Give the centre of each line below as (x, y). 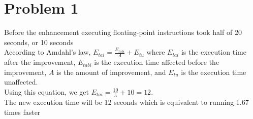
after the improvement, (40, 62)
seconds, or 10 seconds (39, 42)
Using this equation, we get (46, 91)
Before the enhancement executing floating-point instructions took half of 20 (123, 32)
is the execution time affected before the (157, 62)
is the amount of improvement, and (111, 72)
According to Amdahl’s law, (48, 52)
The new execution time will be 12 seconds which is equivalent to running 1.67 (126, 102)
